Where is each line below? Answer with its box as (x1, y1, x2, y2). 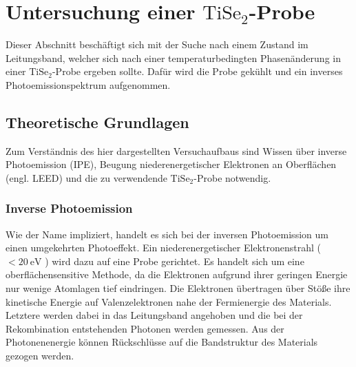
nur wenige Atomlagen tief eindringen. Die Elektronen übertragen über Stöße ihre (6, 281, 350, 295)
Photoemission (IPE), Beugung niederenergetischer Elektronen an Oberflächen (6, 157, 337, 171)
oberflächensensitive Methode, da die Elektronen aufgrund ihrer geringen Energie (6, 267, 348, 282)
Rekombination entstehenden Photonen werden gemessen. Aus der (6, 321, 284, 335)
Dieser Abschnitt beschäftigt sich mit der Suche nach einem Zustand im (6, 37, 308, 52)
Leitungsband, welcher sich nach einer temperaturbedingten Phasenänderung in (6, 50, 341, 65)
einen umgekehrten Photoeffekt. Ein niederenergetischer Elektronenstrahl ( (6, 240, 321, 255)
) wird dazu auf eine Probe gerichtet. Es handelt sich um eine (45, 253, 304, 268)
